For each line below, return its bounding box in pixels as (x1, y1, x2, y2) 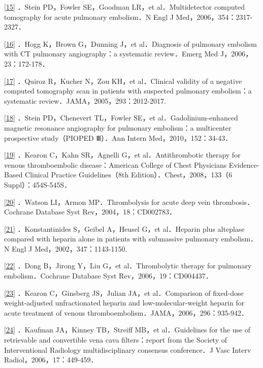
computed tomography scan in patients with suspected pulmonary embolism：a (4, 85, 252, 96)
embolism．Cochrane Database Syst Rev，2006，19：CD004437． (4, 270, 213, 281)
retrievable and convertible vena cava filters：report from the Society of (4, 334, 227, 345)
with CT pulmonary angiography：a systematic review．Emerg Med (4, 48, 218, 59)
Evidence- (228, 159, 259, 170)
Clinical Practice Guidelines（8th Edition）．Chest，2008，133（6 (25, 169, 233, 180)
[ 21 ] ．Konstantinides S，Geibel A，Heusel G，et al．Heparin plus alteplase (4, 223, 245, 234)
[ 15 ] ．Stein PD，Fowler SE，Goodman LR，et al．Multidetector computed (4, 2, 245, 12)
